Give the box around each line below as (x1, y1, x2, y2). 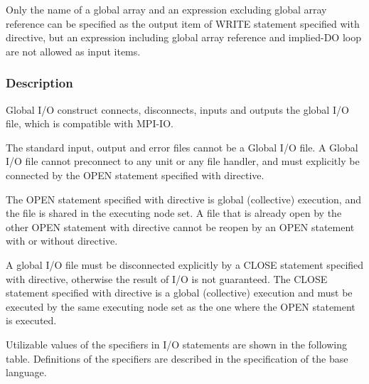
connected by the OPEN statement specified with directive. (6, 167, 264, 182)
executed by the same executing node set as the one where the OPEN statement (6, 299, 355, 314)
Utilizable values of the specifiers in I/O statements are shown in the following (6, 336, 348, 351)
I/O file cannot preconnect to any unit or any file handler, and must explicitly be (6, 154, 360, 169)
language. (6, 365, 47, 380)
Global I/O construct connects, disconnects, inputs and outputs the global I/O (6, 102, 349, 117)
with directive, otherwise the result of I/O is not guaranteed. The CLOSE (6, 271, 328, 286)
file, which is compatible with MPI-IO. (6, 116, 173, 131)
